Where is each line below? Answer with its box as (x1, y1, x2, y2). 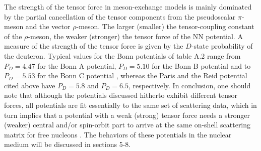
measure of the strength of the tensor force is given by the (4, 41, 183, 51)
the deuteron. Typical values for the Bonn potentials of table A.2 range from (4, 50, 241, 61)
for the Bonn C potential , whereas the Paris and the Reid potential (37, 70, 247, 81)
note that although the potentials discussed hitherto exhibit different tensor (4, 90, 237, 100)
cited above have (4, 80, 55, 90)
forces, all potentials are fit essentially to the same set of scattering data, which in (4, 99, 257, 110)
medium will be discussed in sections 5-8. (4, 139, 131, 149)
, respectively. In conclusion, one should (128, 80, 251, 90)
